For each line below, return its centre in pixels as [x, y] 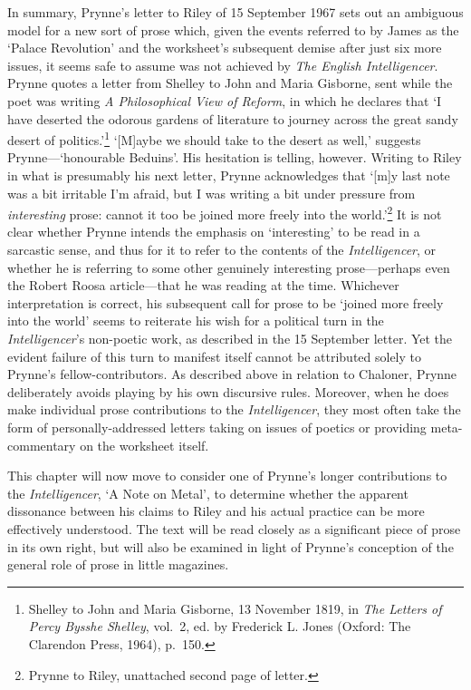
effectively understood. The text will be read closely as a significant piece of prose [234, 528]
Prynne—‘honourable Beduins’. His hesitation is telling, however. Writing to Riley [235, 157]
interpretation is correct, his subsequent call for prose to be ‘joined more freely [226, 302]
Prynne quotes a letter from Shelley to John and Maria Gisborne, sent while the [230, 83]
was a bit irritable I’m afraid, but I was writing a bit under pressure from [211, 193]
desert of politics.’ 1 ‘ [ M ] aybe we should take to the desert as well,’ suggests [214, 138]
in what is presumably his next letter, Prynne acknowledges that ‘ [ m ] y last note [229, 175]
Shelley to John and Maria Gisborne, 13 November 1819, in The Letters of [235, 608]
